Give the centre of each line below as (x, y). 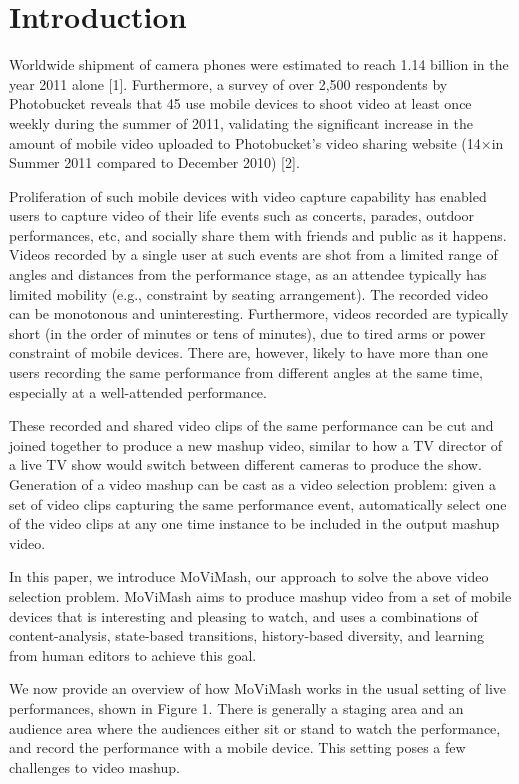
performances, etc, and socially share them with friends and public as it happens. (258, 234)
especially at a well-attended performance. (138, 391)
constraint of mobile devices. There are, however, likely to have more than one (249, 352)
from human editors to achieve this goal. (133, 654)
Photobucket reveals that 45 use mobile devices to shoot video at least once (240, 103)
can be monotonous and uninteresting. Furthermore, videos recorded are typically (259, 313)
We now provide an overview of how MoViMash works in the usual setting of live (258, 688)
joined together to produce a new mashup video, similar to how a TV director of (256, 444)
